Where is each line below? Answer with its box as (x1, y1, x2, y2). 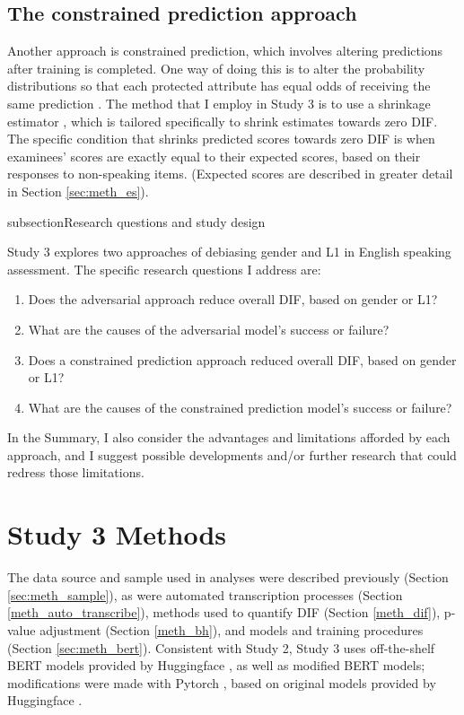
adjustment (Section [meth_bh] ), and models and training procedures (39, 620, 424, 639)
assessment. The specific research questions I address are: (7, 259, 321, 278)
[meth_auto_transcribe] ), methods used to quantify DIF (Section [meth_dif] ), (7, 603, 441, 622)
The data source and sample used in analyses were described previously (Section (7, 568, 449, 587)
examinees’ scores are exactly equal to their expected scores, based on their (7, 146, 421, 165)
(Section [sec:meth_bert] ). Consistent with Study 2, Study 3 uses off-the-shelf (7, 638, 435, 657)
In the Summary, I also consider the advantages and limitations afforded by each (7, 428, 451, 447)
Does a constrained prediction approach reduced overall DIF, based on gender (28, 350, 457, 369)
